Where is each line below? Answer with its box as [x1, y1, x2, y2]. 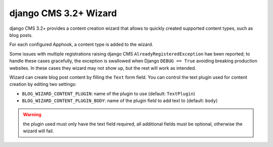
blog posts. [9, 32, 33, 38]
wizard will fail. [23, 128, 54, 134]
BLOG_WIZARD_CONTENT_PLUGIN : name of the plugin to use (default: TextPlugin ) [22, 90, 196, 96]
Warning [23, 112, 41, 118]
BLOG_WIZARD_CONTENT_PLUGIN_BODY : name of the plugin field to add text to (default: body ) [22, 97, 218, 104]
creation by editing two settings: [9, 81, 77, 87]
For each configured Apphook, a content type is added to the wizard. [9, 41, 154, 47]
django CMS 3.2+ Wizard [9, 8, 117, 19]
